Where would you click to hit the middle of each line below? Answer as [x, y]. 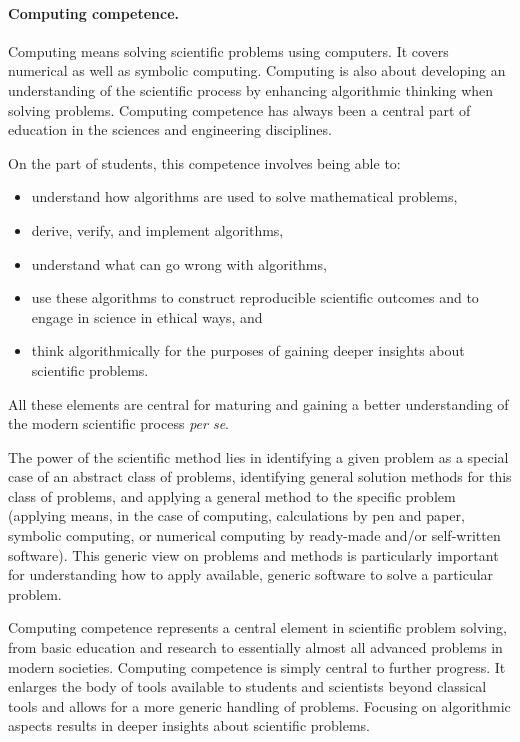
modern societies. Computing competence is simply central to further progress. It [257, 666]
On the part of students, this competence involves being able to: [204, 162]
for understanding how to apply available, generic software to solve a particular [251, 574]
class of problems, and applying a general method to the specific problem [232, 495]
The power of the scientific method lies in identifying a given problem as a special [258, 456]
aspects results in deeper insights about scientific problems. [189, 725]
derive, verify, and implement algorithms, [157, 229]
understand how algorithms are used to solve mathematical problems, [244, 196]
